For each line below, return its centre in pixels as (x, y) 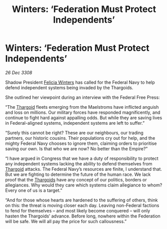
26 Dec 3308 (19, 72)
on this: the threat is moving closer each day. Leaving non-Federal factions (82, 205)
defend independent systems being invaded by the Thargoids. (69, 87)
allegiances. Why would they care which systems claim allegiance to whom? (84, 185)
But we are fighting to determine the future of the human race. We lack (78, 174)
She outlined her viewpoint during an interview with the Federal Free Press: (82, 97)
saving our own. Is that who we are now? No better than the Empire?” (76, 148)
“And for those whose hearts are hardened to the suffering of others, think (81, 200)
